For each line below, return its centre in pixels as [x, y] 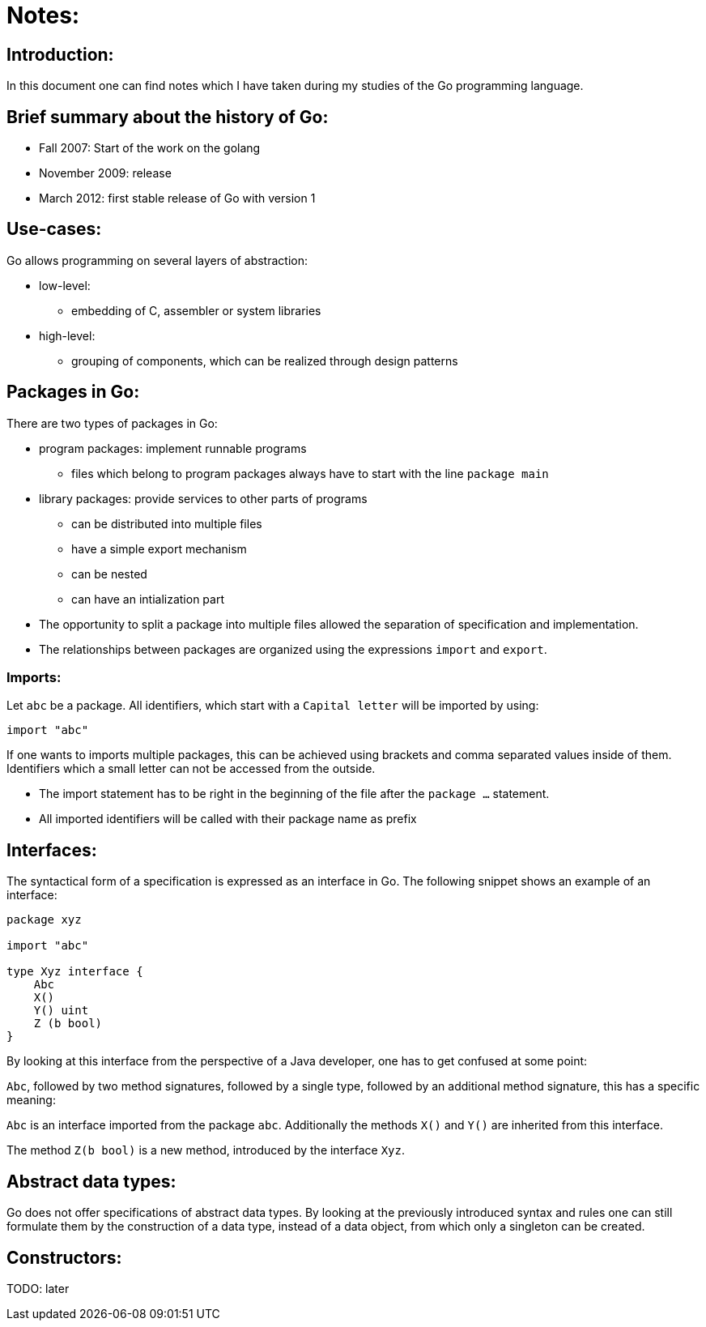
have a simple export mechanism [159, 548]
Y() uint [61, 1011]
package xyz [44, 920]
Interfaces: [52, 850]
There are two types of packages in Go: [112, 423]
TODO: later [38, 1288]
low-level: [65, 285]
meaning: [31, 1100]
